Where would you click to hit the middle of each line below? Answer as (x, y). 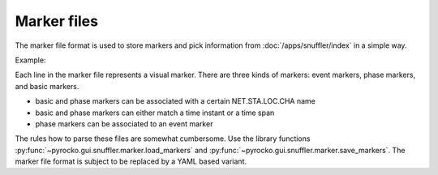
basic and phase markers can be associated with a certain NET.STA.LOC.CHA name (176, 101)
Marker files (57, 21)
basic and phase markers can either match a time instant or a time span (155, 113)
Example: (30, 60)
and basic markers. (47, 86)
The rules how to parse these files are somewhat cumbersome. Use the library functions (163, 139)
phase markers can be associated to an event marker (124, 124)
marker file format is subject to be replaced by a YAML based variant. (131, 161)
